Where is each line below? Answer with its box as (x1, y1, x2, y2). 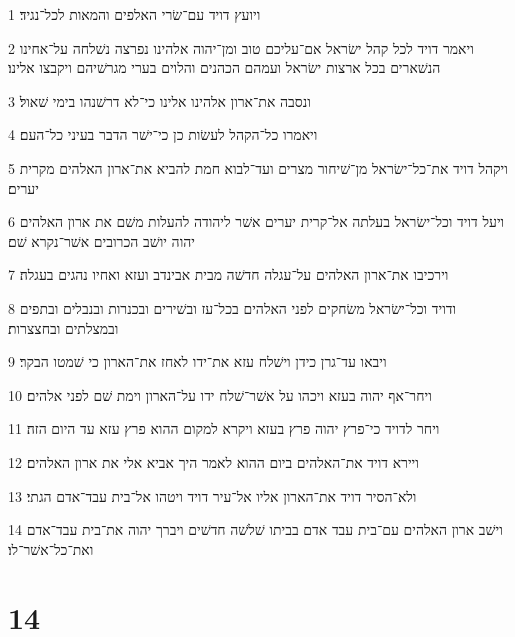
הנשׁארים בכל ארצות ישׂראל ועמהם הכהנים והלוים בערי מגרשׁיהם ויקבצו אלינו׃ (8, 57, 441, 78)
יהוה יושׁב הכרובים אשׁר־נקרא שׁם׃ (8, 230, 195, 251)
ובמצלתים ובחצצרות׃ (8, 317, 119, 338)
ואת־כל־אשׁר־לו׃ (8, 538, 94, 559)
